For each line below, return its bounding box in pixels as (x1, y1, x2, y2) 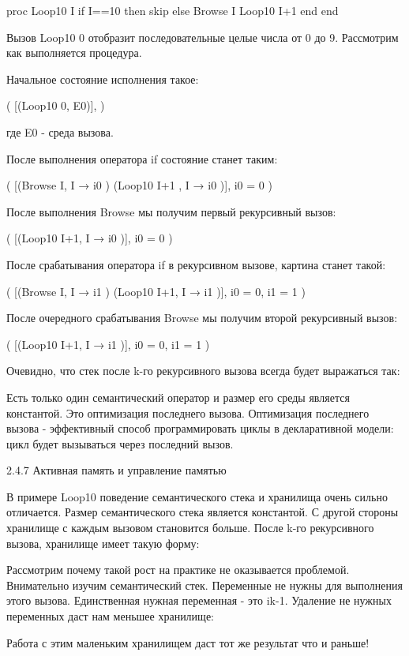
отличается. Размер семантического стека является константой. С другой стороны (6, 504, 399, 520)
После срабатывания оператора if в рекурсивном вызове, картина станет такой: (6, 256, 386, 272)
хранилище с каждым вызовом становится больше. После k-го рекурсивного (6, 519, 374, 536)
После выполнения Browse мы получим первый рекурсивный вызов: (6, 203, 336, 219)
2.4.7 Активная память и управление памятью (6, 462, 227, 478)
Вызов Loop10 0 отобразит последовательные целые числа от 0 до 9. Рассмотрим (6, 28, 399, 45)
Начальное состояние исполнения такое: (6, 70, 199, 87)
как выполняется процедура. (6, 44, 142, 61)
